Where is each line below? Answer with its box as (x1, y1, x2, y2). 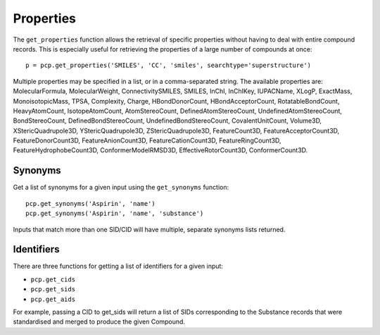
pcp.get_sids (30, 286, 76, 293)
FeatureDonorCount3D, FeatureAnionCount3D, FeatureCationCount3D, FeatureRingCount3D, (13, 136, 281, 145)
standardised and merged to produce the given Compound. (13, 317, 186, 326)
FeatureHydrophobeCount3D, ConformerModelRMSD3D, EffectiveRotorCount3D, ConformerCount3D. (13, 146, 308, 154)
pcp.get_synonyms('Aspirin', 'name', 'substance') (25, 209, 204, 218)
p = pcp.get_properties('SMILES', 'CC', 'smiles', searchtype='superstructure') (25, 61, 312, 70)
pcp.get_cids (30, 275, 76, 284)
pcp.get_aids (30, 295, 76, 303)
